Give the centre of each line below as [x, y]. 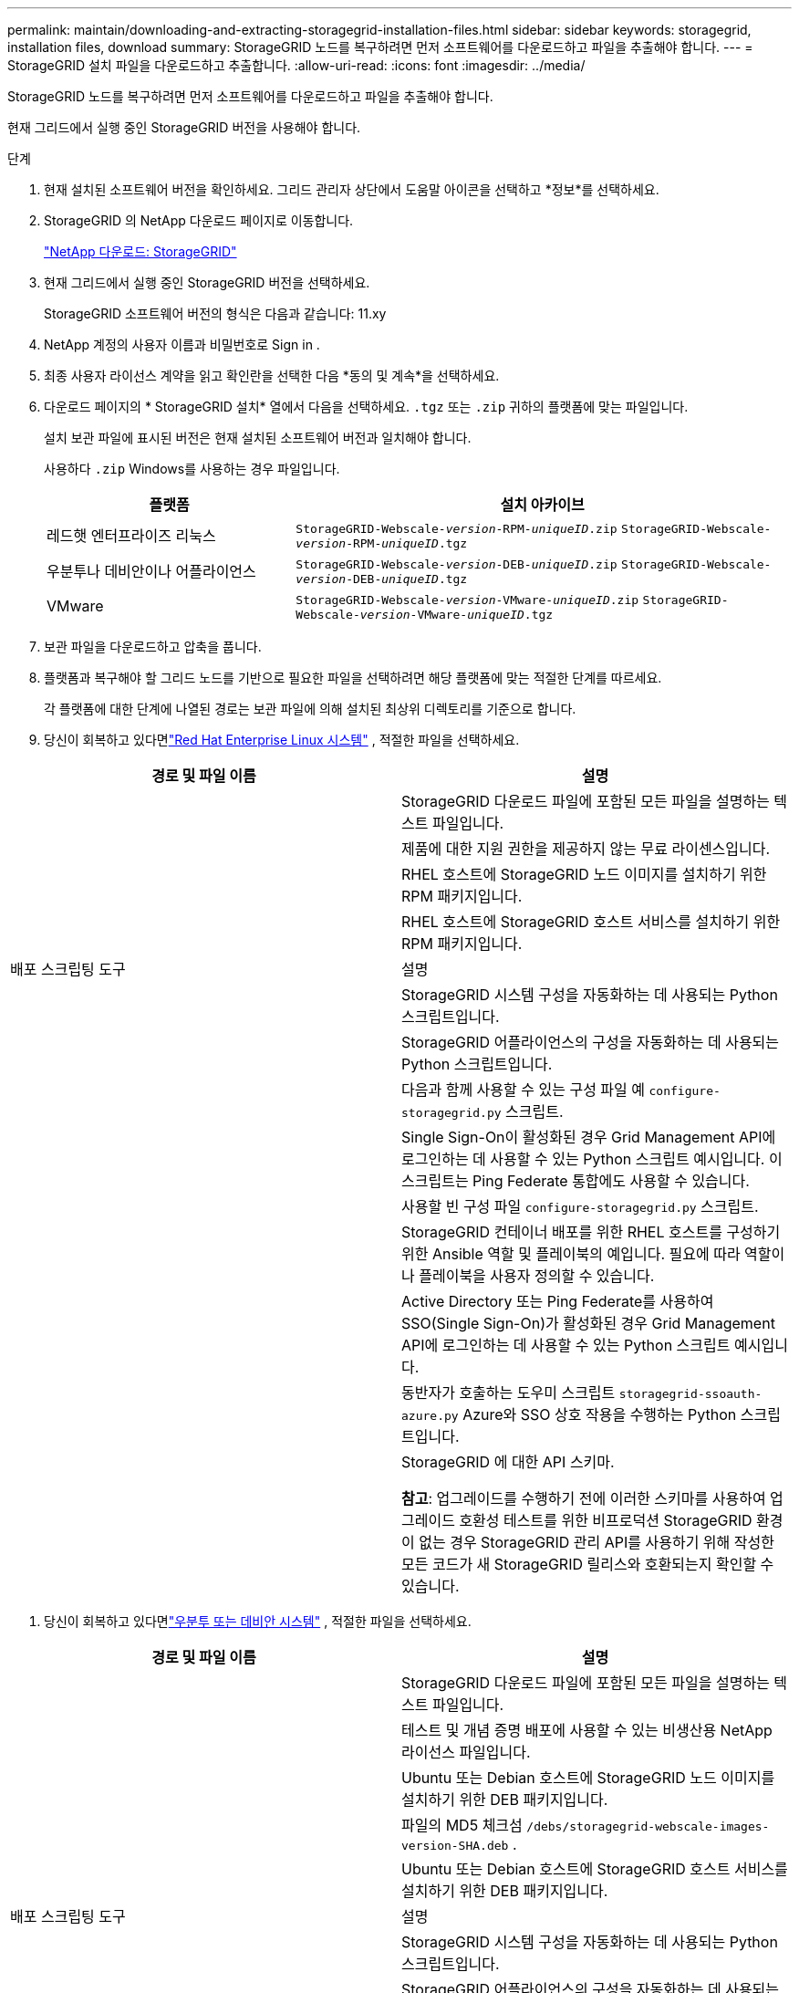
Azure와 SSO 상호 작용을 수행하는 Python [600, 1414]
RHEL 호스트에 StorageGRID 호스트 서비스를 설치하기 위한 [591, 922]
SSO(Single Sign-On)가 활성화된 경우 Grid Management [588, 1323]
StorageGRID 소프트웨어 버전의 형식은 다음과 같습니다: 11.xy [215, 313]
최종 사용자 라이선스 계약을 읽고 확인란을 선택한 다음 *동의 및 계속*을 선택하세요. [272, 376]
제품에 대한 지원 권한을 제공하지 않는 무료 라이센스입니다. [586, 849]
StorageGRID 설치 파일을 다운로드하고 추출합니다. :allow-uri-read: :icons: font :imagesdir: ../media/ [296, 65]
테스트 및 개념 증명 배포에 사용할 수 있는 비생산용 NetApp [587, 1730]
